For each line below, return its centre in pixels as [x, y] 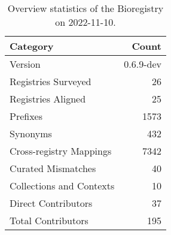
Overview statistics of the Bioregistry [85, 8]
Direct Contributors [51, 203]
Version [25, 64]
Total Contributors [49, 220]
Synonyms [31, 133]
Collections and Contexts [62, 186]
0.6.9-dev [143, 64]
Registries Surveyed [51, 81]
